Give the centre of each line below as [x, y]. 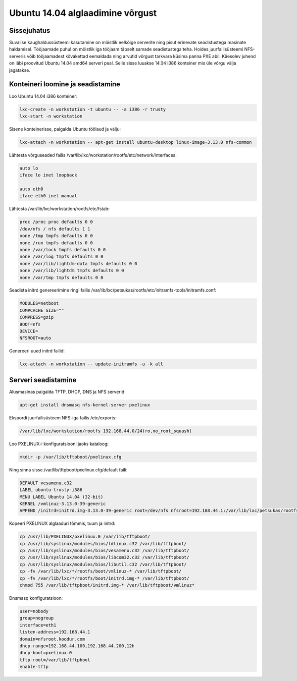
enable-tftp [34, 667]
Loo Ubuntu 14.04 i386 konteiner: [43, 96]
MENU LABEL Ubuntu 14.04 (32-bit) [61, 497]
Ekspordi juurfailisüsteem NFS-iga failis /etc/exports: [63, 418]
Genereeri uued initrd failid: [37, 351]
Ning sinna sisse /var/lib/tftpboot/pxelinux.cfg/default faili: [68, 470]
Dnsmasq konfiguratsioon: [36, 598]
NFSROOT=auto [35, 338]
